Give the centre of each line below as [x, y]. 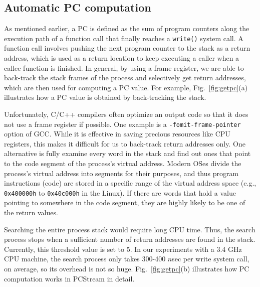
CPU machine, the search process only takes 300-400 [85, 259]
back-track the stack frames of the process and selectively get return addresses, [125, 78]
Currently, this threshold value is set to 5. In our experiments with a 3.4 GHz [123, 249]
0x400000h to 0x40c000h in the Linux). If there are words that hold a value [120, 192]
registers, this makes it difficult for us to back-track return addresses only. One [125, 143]
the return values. [31, 212]
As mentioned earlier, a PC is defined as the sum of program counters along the [127, 28]
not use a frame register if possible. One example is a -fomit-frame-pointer [122, 124]
